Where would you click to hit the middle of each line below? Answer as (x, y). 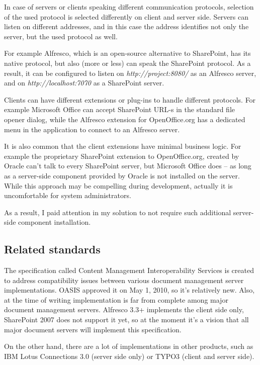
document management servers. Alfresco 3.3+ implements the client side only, (124, 309)
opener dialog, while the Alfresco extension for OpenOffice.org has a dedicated (125, 119)
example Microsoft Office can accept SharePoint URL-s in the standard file (120, 109)
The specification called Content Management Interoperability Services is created (129, 270)
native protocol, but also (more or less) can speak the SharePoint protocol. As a (127, 63)
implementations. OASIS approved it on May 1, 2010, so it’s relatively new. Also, (129, 290)
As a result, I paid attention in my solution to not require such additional (118, 212)
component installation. (55, 222)
